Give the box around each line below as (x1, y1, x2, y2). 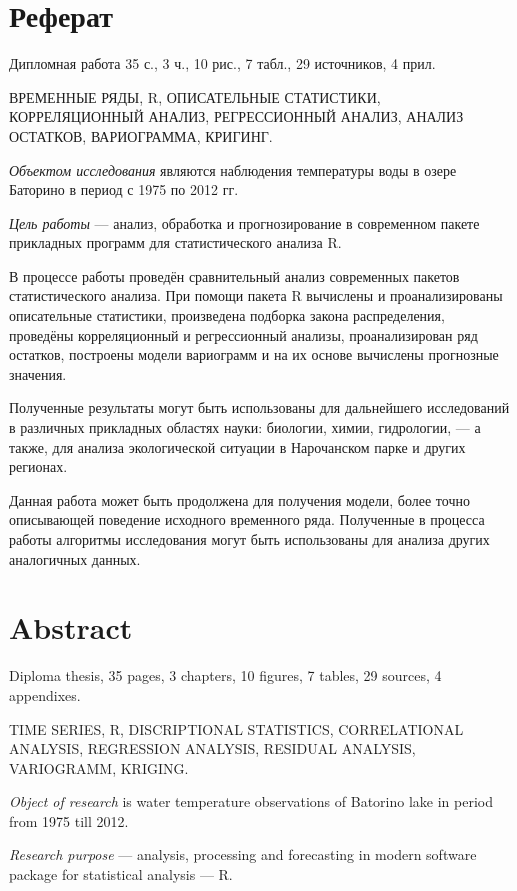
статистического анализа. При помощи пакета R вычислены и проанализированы (9, 285, 503, 306)
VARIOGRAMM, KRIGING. (9, 757, 189, 778)
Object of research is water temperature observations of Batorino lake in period (9, 791, 493, 812)
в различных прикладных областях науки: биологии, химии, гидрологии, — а (9, 417, 481, 438)
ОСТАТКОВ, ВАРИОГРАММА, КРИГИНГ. (9, 125, 273, 146)
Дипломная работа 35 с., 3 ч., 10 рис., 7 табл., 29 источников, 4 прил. (9, 53, 436, 74)
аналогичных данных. (9, 548, 141, 569)
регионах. (9, 456, 68, 477)
